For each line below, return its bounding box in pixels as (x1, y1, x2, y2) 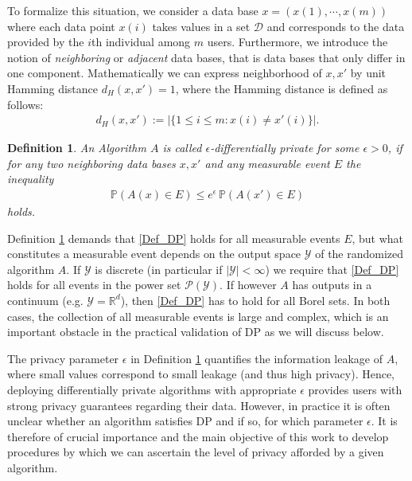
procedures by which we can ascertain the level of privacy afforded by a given (7, 444, 384, 460)
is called (162, 139, 202, 156)
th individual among (91, 33, 191, 50)
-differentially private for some (210, 139, 360, 156)
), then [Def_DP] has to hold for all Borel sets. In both (120, 291, 391, 308)
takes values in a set (152, 18, 251, 34)
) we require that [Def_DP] (265, 260, 399, 277)
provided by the (7, 33, 84, 50)
